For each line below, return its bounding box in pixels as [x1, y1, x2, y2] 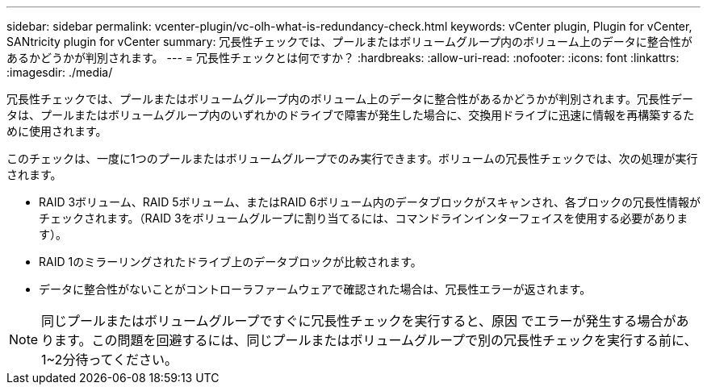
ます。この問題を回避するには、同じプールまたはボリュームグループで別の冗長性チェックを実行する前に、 [54, 332, 697, 348]
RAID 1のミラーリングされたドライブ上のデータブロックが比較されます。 [39, 255, 422, 268]
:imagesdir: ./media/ [6, 65, 113, 79]
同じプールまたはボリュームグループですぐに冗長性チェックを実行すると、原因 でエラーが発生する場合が [41, 313, 676, 329]
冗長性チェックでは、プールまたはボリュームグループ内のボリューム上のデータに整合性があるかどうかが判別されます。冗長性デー [6, 92, 693, 106]
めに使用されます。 [6, 124, 107, 138]
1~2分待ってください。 [41, 351, 178, 368]
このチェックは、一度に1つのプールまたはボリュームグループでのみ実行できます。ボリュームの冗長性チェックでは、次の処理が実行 [6, 152, 698, 165]
